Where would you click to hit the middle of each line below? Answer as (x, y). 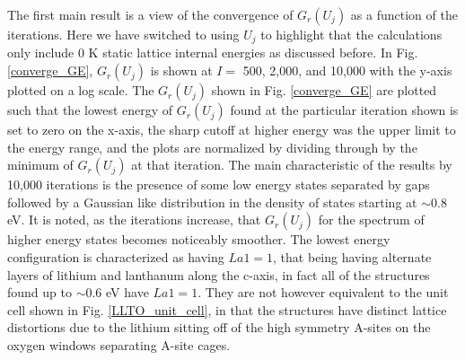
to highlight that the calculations (351, 34)
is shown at (181, 70)
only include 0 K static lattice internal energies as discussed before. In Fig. (213, 53)
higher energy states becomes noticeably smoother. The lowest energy (199, 239)
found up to (39, 292)
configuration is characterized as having (116, 257)
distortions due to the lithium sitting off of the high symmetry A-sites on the (219, 327)
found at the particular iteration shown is (344, 110)
